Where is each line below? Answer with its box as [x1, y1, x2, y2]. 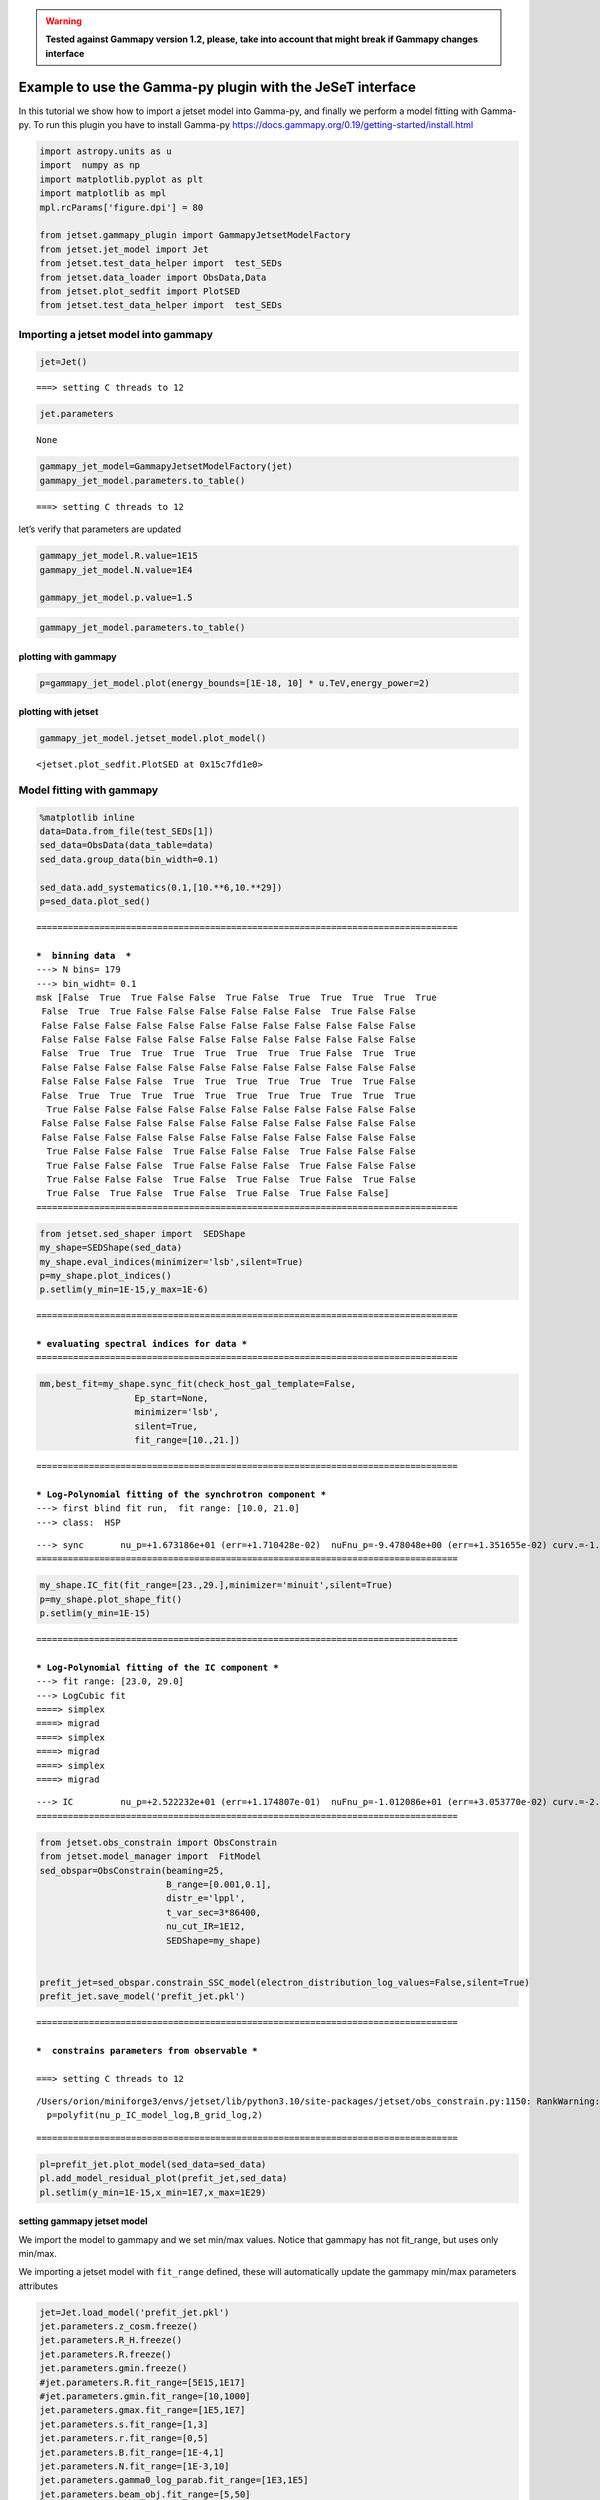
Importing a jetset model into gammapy [18, 327, 214, 341]
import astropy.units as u [39, 146, 172, 157]
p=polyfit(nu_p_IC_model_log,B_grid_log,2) [46, 2110, 264, 2121]
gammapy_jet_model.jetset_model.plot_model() [39, 733, 267, 744]
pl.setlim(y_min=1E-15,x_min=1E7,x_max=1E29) [39, 2186, 267, 2198]
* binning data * [36, 950, 132, 961]
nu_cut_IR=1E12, [165, 1921, 246, 1932]
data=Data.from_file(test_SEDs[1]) [39, 826, 214, 837]
